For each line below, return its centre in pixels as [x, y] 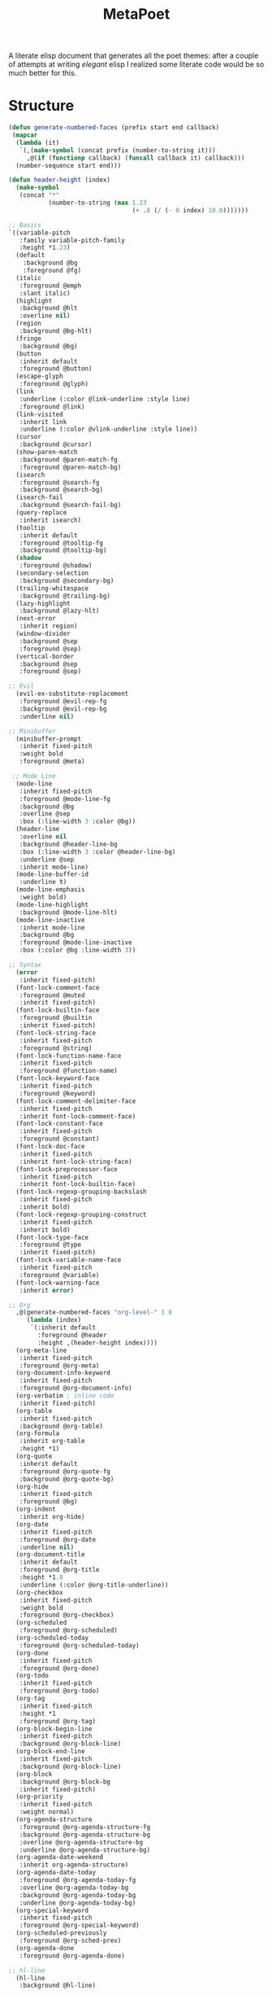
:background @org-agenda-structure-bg [85, 1835]
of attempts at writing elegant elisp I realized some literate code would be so [136, 64]
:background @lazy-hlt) [59, 611]
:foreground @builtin [56, 1018]
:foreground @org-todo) [59, 1691]
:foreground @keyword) [57, 1093]
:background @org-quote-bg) [67, 1479]
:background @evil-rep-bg [63, 709]
